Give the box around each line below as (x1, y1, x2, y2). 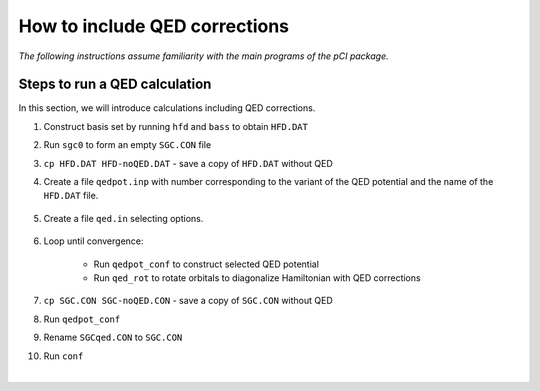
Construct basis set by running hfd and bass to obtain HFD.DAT (43, 120, 309, 132)
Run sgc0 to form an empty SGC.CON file (43, 139, 212, 151)
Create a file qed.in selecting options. (43, 212, 204, 224)
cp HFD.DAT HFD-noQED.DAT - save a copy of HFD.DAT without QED (43, 157, 334, 169)
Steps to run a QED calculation (18, 76, 212, 93)
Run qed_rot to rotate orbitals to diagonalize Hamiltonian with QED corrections (93, 271, 421, 284)
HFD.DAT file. (43, 190, 99, 202)
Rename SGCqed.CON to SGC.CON (43, 331, 183, 344)
